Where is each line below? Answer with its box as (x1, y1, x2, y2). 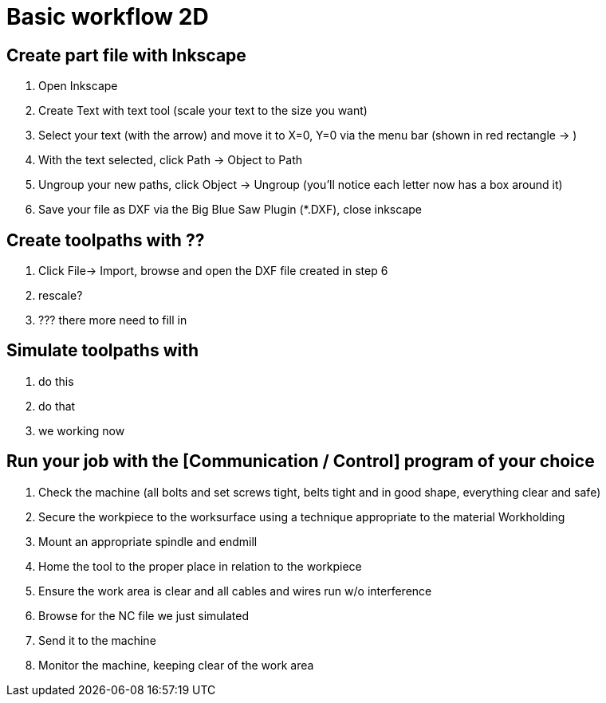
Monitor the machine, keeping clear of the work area (38, 658, 314, 672)
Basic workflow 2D (6, 3, 209, 30)
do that (38, 399, 76, 413)
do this (38, 374, 74, 388)
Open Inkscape (38, 79, 118, 93)
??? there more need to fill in (38, 313, 187, 328)
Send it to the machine (38, 633, 156, 647)
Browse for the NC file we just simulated (38, 608, 250, 622)
